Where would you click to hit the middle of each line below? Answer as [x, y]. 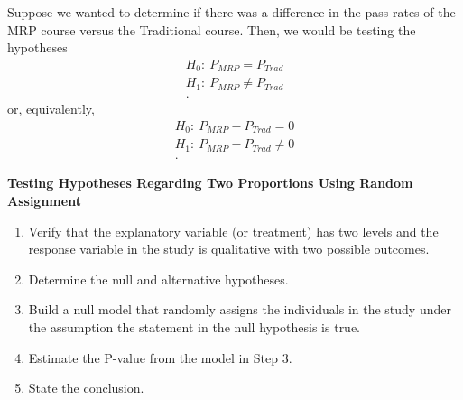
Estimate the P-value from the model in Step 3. [160, 357]
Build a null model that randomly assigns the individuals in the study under [240, 309]
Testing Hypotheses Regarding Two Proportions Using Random [210, 183]
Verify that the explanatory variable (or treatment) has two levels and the [233, 231]
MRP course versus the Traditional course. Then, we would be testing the [212, 29]
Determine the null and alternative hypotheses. [158, 279]
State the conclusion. [86, 388]
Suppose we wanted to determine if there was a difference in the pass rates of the [231, 12]
